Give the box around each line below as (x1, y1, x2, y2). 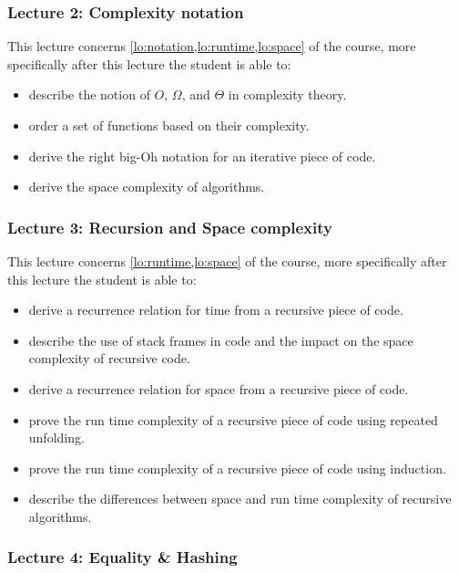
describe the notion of (28, 85, 150, 104)
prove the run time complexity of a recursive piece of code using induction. (28, 458, 446, 477)
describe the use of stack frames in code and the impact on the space (28, 330, 413, 349)
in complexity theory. (228, 85, 347, 104)
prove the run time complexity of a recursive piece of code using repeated (28, 410, 438, 429)
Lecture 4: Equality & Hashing (7, 546, 238, 568)
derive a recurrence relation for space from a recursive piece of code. (28, 379, 409, 398)
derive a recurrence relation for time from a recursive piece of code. (28, 300, 403, 319)
